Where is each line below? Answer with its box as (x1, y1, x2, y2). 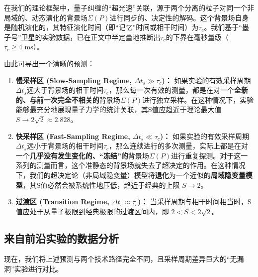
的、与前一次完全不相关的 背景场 (15, 94, 120, 105)
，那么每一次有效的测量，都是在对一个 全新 (109, 85, 249, 95)
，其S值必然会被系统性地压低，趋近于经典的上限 (22, 179, 180, 190)
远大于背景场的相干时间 (26, 85, 103, 95)
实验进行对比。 (14, 264, 63, 274)
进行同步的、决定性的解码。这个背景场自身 (109, 12, 249, 22)
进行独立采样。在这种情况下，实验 (142, 94, 254, 105)
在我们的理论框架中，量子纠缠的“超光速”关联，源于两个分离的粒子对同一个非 (4, 2, 255, 12)
